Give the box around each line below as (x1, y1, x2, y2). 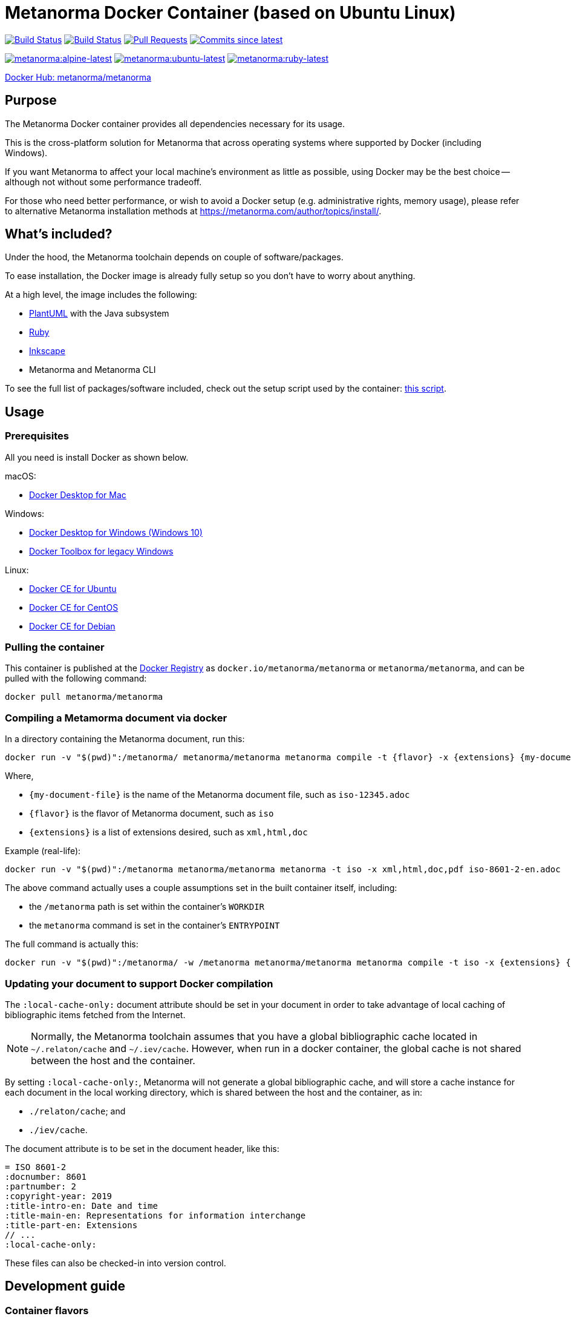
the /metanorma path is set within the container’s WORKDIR (29, 901, 265, 912)
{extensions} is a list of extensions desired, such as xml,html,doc (29, 827, 308, 838)
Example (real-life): (5, 846, 81, 857)
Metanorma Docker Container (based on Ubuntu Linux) (5, 2, 456, 23)
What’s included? (5, 226, 113, 242)
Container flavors (5, 1304, 89, 1317)
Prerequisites (5, 430, 69, 442)
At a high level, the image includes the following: (5, 289, 197, 300)
